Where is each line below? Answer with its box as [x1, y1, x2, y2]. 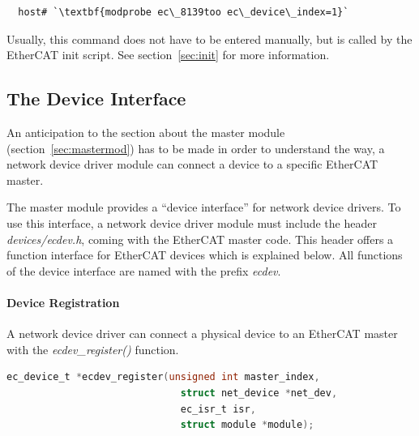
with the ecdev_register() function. [6, 340, 179, 357]
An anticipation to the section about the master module [6, 123, 285, 140]
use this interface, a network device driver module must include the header [6, 214, 377, 231]
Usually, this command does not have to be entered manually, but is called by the [6, 30, 413, 47]
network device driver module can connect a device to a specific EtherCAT [6, 156, 378, 173]
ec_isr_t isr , [180, 403, 256, 415]
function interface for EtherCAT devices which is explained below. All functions [6, 246, 403, 263]
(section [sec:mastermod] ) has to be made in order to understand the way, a [6, 139, 385, 156]
